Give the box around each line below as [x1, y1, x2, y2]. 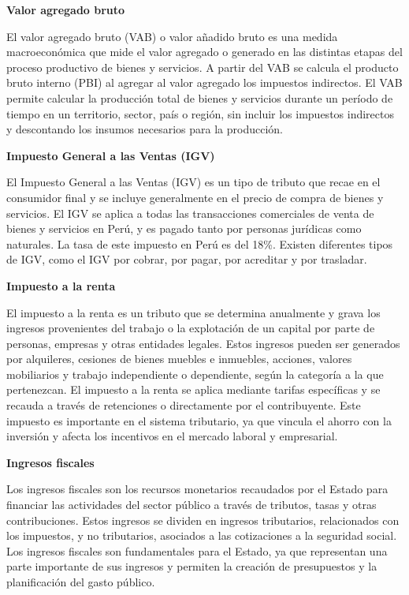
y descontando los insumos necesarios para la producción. [6, 121, 283, 137]
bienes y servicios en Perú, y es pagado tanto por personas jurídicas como [6, 220, 362, 237]
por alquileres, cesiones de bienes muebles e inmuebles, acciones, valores [6, 350, 352, 367]
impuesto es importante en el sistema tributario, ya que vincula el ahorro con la [6, 412, 392, 428]
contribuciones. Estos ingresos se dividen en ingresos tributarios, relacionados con [6, 511, 400, 528]
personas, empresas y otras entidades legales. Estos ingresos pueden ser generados [6, 335, 400, 351]
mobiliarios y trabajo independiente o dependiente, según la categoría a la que [6, 365, 384, 382]
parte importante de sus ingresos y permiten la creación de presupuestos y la [6, 558, 377, 574]
